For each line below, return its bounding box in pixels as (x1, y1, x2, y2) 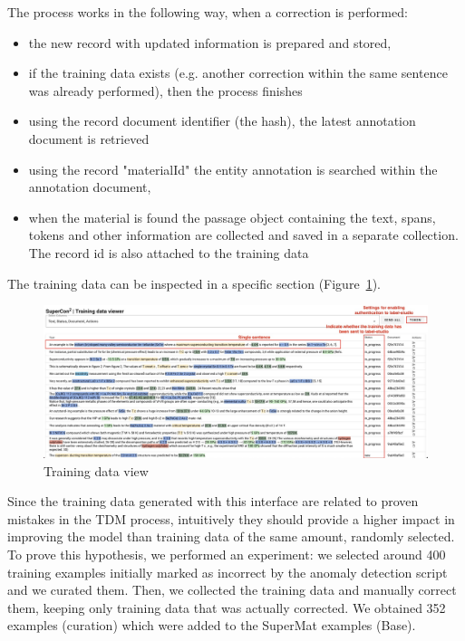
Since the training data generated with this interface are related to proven (7, 492, 419, 511)
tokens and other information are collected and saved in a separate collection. (28, 225, 459, 244)
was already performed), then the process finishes (28, 81, 303, 100)
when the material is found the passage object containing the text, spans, (28, 207, 436, 226)
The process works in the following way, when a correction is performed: (7, 3, 408, 21)
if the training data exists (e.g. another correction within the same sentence (28, 63, 448, 82)
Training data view (44, 461, 149, 480)
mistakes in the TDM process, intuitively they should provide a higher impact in (7, 509, 455, 528)
